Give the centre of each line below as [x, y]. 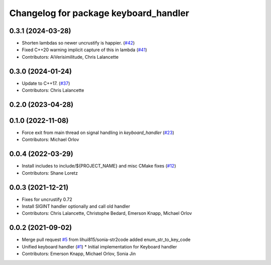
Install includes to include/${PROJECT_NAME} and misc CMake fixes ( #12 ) [99, 166]
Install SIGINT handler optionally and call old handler [76, 206]
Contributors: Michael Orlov [50, 140]
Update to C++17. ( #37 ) [46, 83]
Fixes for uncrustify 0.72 [47, 199]
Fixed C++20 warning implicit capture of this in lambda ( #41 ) [85, 50]
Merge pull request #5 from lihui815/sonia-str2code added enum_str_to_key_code [106, 240]
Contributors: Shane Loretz [50, 173]
